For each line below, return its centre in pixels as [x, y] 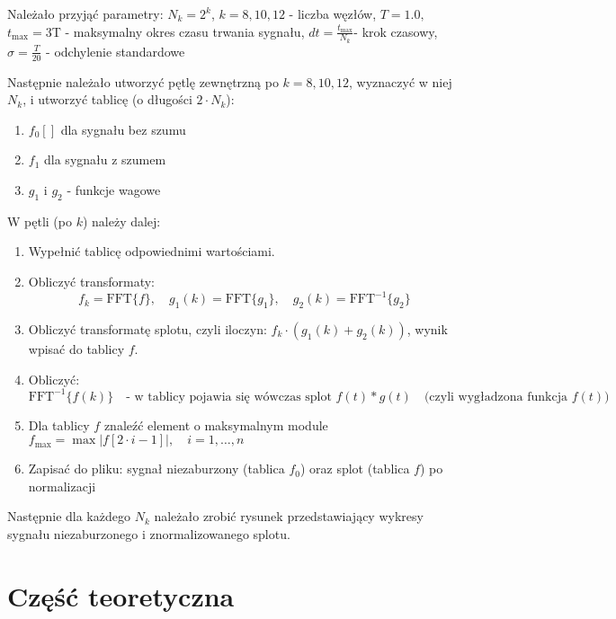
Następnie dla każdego [69, 516]
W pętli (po [40, 221]
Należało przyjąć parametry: [85, 13]
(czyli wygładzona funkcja [495, 397]
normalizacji [62, 486]
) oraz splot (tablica [355, 469]
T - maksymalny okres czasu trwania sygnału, [178, 31]
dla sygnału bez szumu [123, 129]
